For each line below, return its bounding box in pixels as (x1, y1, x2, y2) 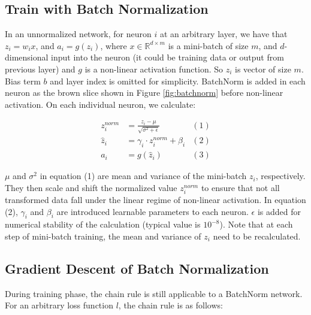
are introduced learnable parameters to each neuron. (56, 205, 249, 217)
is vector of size (235, 62, 291, 75)
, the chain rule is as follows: (118, 299, 223, 311)
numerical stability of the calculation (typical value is (5, 218, 201, 231)
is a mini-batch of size (168, 39, 249, 52)
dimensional (5, 51, 49, 63)
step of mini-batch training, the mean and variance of (5, 230, 201, 242)
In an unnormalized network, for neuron (5, 28, 152, 40)
